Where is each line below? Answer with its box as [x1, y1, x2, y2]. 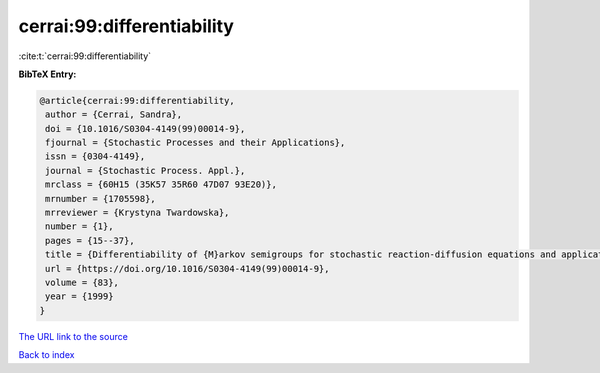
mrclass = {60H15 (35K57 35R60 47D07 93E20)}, [45, 179, 277, 190]
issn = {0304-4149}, [45, 151, 146, 162]
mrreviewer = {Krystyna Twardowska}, [45, 207, 230, 219]
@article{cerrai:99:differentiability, [39, 95, 235, 106]
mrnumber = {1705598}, [45, 193, 157, 204]
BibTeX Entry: [18, 68, 77, 80]
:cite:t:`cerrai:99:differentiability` [18, 50, 152, 62]
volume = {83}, [45, 277, 120, 288]
